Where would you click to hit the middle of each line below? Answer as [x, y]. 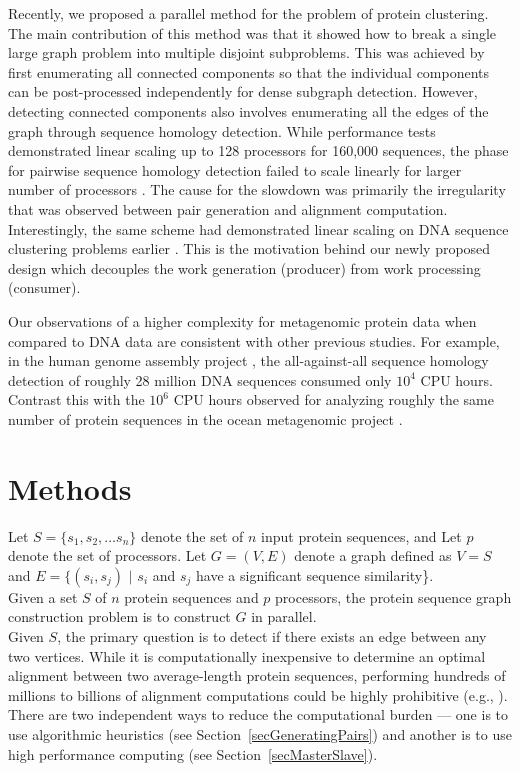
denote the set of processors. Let [107, 555]
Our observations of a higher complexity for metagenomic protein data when [242, 320]
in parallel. [284, 616]
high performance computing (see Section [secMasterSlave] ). [193, 753]
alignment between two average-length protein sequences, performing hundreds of [257, 675]
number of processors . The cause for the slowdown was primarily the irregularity [257, 189]
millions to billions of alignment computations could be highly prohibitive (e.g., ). [258, 694]
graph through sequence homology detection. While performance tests [222, 130]
